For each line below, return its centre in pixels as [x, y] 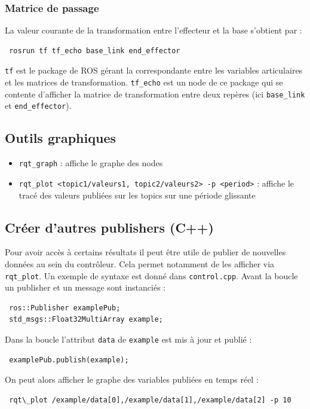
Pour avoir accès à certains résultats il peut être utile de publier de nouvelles [145, 252]
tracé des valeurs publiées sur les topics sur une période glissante [137, 195]
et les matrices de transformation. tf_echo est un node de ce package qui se [144, 82]
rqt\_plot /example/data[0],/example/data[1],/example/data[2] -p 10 [150, 400]
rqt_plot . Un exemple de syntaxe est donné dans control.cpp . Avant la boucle [151, 275]
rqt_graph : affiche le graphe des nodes [91, 163]
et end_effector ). [38, 106]
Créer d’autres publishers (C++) [109, 227]
